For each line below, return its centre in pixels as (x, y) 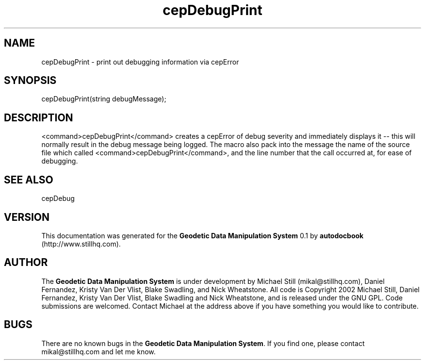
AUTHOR (26, 263)
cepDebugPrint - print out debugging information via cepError (140, 62)
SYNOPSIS (30, 81)
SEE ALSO (29, 180)
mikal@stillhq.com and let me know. (98, 351)
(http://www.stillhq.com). (81, 244)
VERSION (27, 217)
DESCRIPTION (39, 117)
